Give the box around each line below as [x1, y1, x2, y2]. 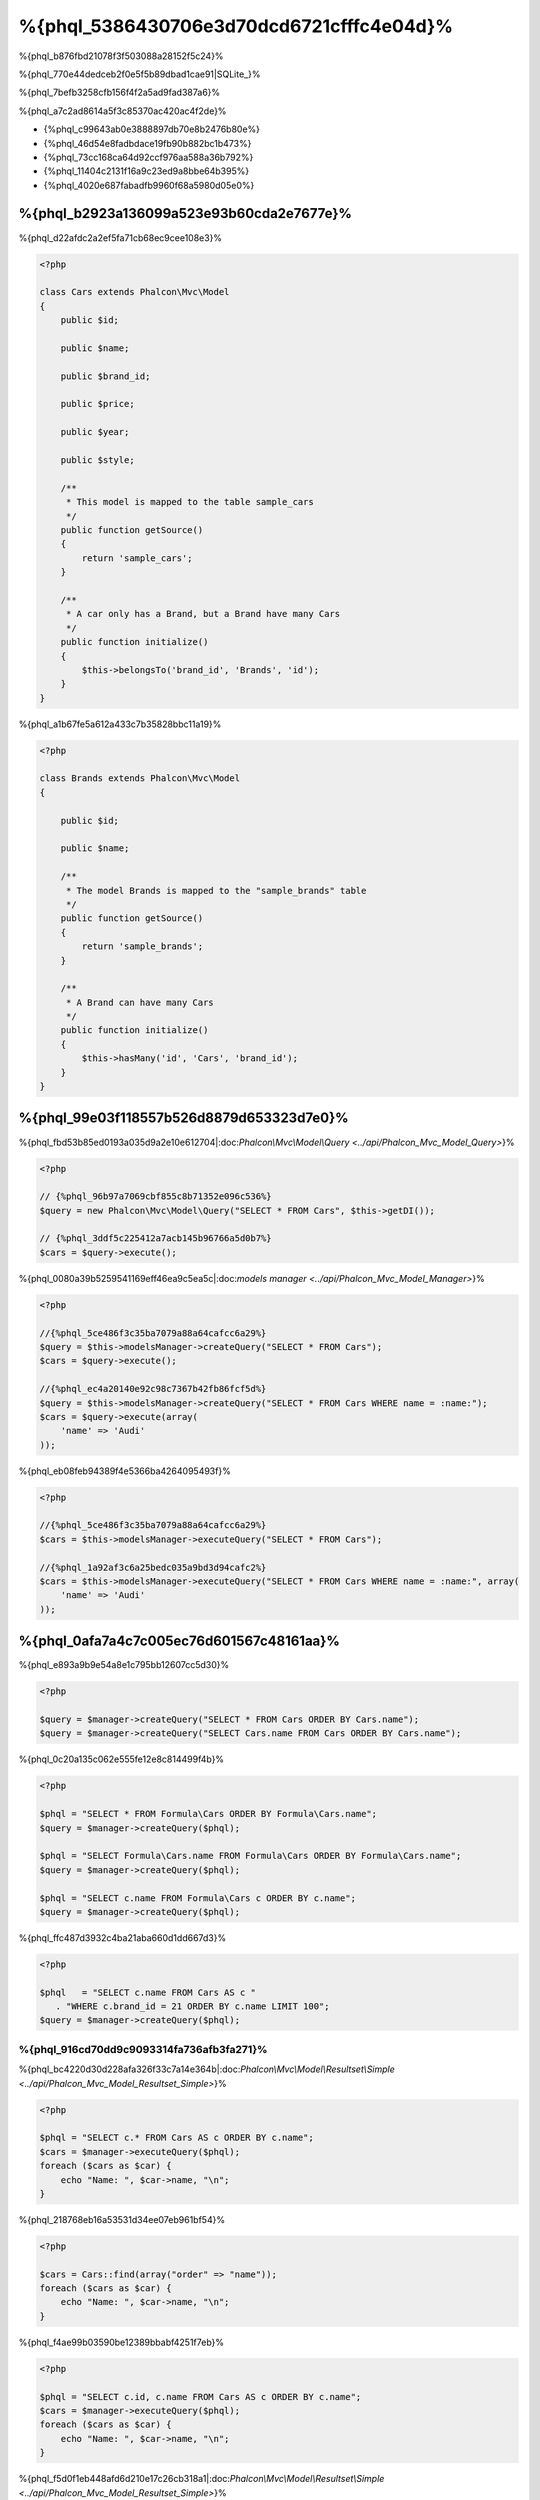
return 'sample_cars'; [81, 552, 194, 564]
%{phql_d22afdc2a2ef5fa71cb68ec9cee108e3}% [18, 231, 223, 244]
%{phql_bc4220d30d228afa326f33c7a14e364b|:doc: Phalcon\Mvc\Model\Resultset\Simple [18, 2063, 395, 2075]
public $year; [60, 426, 130, 438]
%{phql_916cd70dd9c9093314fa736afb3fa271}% [18, 2042, 268, 2056]
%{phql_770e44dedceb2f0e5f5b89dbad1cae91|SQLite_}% [18, 68, 261, 80]
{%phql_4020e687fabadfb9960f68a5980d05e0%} [43, 179, 255, 191]
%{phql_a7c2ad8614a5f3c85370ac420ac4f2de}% [18, 105, 227, 117]
